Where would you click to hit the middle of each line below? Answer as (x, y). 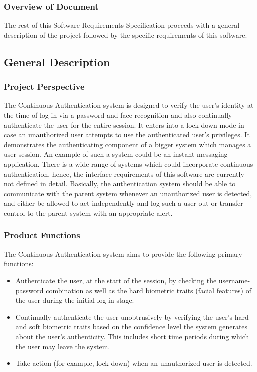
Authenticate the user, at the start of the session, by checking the (116, 280)
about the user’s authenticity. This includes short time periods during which (132, 336)
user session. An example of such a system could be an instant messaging (116, 154)
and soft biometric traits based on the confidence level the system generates (131, 327)
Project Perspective (44, 87)
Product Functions (42, 235)
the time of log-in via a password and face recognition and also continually (118, 115)
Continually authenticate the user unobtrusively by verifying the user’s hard (132, 317)
